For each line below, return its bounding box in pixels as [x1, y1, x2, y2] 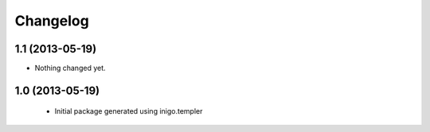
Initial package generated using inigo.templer [54, 107, 203, 116]
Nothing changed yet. [34, 64, 107, 73]
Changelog [14, 12, 89, 29]
